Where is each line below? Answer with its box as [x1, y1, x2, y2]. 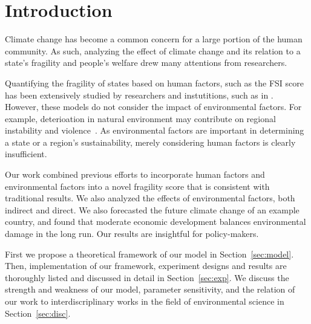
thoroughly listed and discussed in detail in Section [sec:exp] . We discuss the [5, 271, 289, 283]
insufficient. [5, 147, 47, 160]
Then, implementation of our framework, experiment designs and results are [5, 259, 287, 272]
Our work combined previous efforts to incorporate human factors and [5, 168, 265, 181]
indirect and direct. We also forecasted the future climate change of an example [5, 203, 300, 216]
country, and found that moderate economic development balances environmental [5, 215, 306, 228]
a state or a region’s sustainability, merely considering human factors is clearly [5, 135, 296, 148]
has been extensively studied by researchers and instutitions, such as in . [5, 88, 273, 101]
